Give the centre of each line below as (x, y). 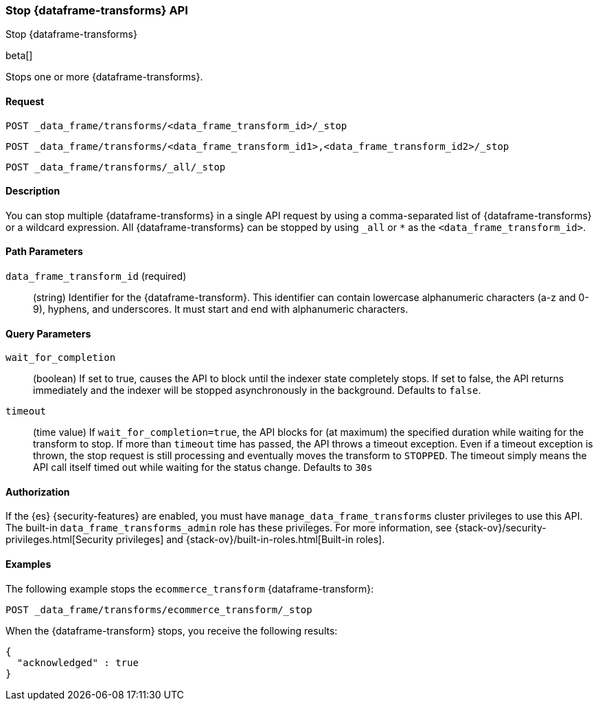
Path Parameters (44, 252)
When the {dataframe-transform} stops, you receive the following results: (172, 630)
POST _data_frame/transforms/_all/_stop (116, 167)
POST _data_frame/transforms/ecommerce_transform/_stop (159, 609)
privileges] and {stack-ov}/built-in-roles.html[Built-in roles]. (250, 540)
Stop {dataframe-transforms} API (97, 10)
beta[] (19, 56)
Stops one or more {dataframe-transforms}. (104, 77)
